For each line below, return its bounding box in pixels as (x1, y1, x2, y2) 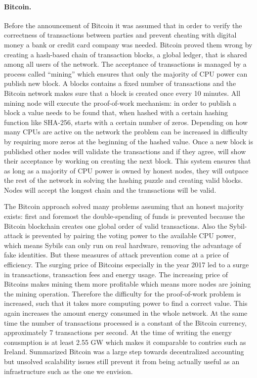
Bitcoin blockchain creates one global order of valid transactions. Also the (4, 220, 227, 231)
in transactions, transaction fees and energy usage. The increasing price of (4, 269, 228, 279)
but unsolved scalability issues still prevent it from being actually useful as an (4, 356, 240, 366)
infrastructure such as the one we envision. (4, 366, 133, 376)
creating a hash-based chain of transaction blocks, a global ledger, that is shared (4, 49, 247, 59)
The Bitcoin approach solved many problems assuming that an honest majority (4, 201, 244, 211)
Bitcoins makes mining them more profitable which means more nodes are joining (4, 279, 251, 289)
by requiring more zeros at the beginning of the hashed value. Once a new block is (4, 136, 253, 146)
